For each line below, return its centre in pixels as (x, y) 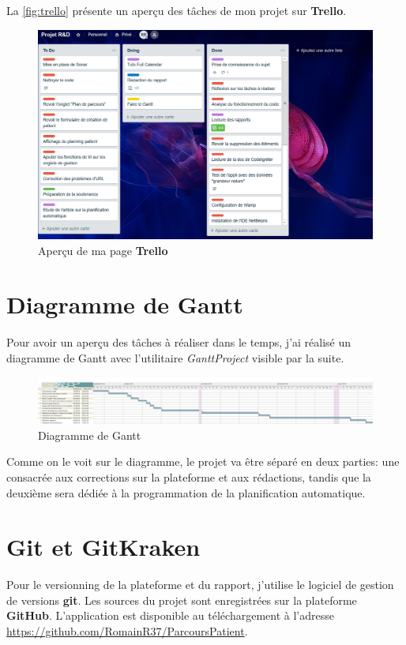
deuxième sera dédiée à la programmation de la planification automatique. (186, 492)
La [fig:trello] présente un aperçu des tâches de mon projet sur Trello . (177, 10)
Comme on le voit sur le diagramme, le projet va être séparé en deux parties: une (203, 461)
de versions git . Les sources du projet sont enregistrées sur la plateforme (182, 600)
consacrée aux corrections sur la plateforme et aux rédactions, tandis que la (189, 476)
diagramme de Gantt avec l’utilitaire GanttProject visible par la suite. (175, 357)
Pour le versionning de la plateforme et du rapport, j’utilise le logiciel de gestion (200, 585)
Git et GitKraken (103, 547)
